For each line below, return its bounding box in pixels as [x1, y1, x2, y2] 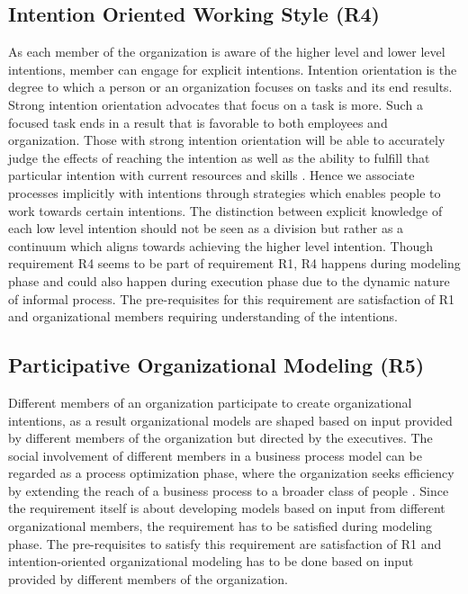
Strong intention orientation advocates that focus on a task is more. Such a [8, 94, 423, 113]
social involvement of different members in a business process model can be [8, 445, 422, 464]
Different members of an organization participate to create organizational [8, 392, 412, 411]
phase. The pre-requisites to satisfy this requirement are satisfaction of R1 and [8, 534, 442, 553]
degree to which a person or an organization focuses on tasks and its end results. [8, 77, 453, 96]
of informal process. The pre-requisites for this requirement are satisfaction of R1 [8, 289, 455, 308]
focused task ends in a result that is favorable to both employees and [8, 112, 388, 131]
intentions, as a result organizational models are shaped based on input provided [8, 410, 453, 429]
